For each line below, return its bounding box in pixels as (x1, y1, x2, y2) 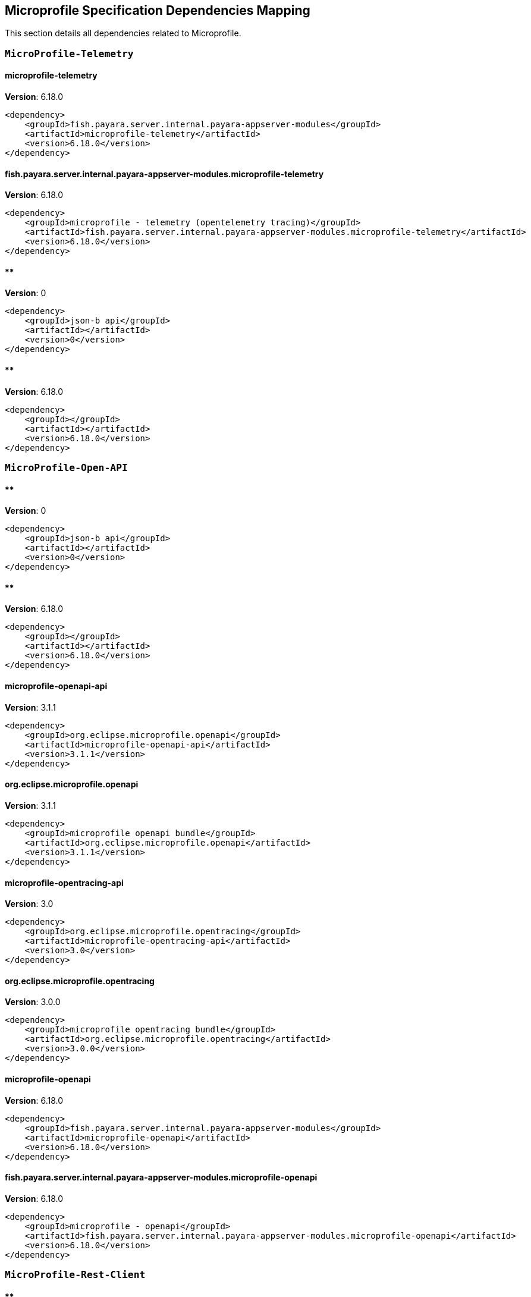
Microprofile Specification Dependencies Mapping (5, 3, 310, 18)
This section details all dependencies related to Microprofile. (5, 28, 241, 39)
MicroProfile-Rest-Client (5, 1269, 146, 1281)
